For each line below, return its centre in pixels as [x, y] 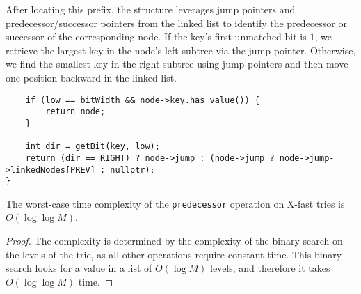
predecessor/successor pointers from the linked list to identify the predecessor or [176, 23]
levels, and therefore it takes [270, 268]
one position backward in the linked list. [91, 77]
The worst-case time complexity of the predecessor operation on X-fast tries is [175, 203]
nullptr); [133, 170]
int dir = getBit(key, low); [93, 147]
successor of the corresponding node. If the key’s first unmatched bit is [156, 37]
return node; [75, 112]
